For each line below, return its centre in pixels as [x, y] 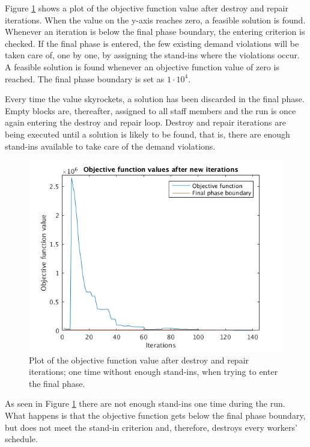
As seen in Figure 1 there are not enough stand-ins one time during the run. [145, 403]
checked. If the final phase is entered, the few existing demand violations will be [152, 43]
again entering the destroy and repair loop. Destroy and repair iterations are [145, 122]
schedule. [21, 439]
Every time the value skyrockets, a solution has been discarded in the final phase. [155, 99]
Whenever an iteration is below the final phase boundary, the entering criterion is [155, 32]
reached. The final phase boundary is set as [85, 78]
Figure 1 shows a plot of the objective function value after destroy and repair [147, 8]
